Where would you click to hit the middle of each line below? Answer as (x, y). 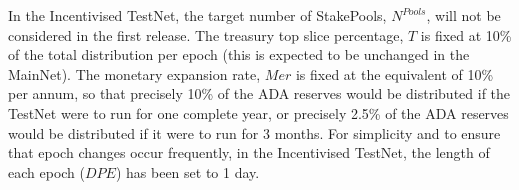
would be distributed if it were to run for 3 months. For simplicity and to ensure (254, 132)
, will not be (463, 15)
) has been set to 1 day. (187, 171)
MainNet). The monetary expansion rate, (134, 73)
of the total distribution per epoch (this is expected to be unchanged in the (239, 54)
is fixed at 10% (466, 34)
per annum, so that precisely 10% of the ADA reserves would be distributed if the (259, 93)
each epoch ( (46, 171)
